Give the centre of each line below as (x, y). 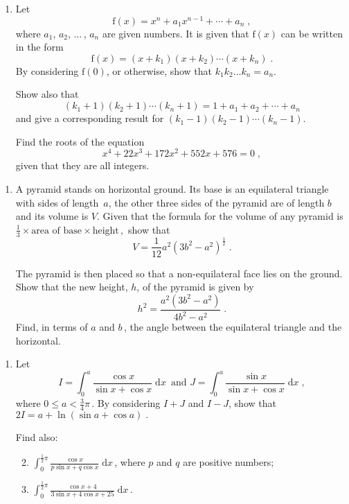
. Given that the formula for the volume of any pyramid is (220, 216)
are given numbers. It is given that (176, 33)
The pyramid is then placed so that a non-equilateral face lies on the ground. (179, 273)
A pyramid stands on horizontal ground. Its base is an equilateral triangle (172, 188)
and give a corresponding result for (90, 118)
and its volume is (52, 216)
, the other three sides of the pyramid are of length (216, 202)
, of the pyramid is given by (195, 287)
